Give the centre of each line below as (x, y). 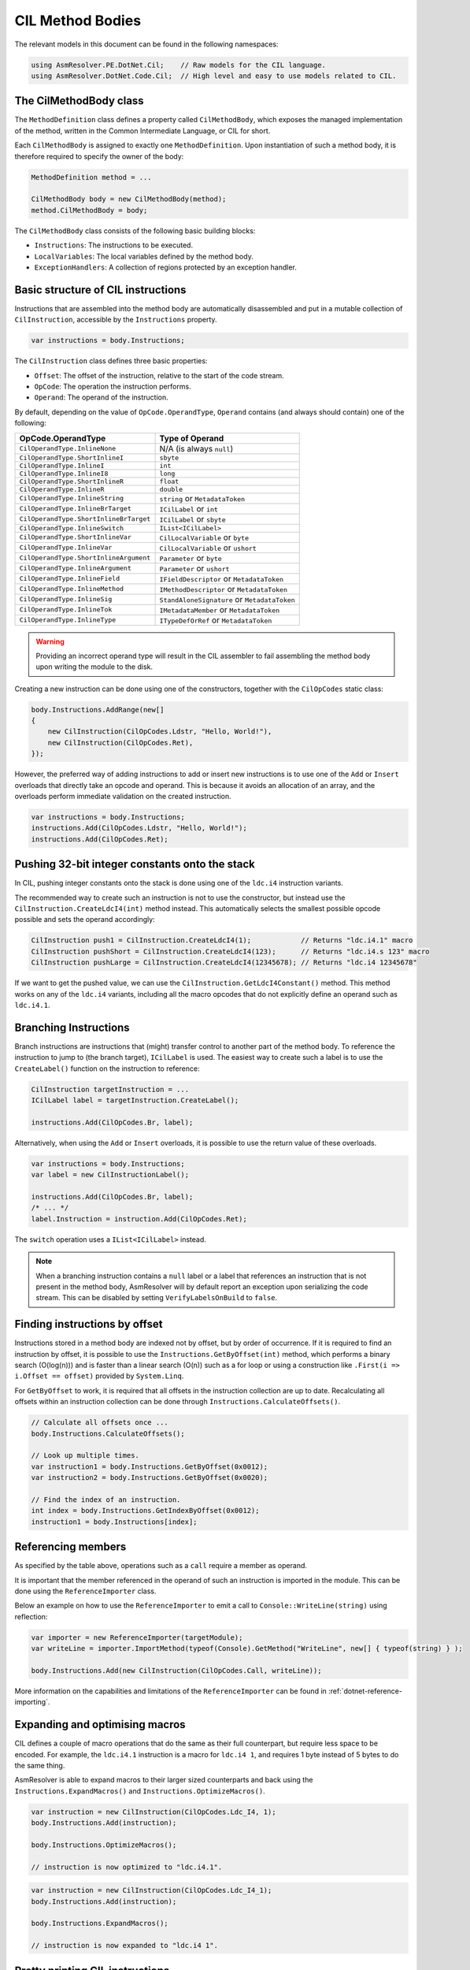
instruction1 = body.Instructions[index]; (114, 1522)
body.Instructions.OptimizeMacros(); (104, 1845)
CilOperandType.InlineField (70, 579)
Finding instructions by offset (89, 1324)
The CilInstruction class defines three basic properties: (111, 361)
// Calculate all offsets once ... (100, 1423)
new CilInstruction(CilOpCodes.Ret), (120, 742)
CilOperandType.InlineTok (66, 610)
